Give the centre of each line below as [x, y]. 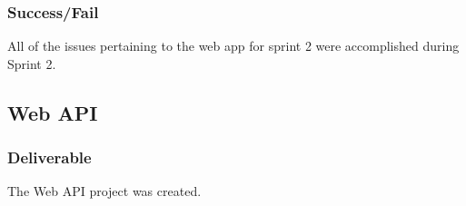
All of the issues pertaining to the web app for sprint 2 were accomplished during [233, 46]
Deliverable [50, 157]
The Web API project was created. [104, 191]
